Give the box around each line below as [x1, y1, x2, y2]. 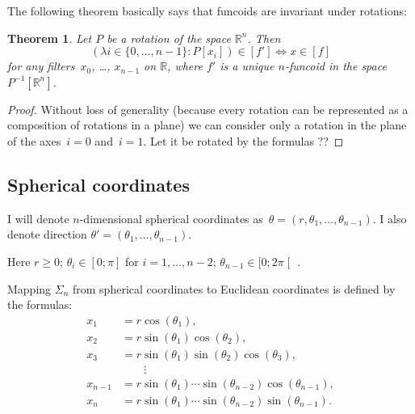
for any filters [7, 57, 75, 74]
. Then [247, 29, 281, 46]
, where [167, 57, 203, 74]
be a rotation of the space [107, 29, 231, 46]
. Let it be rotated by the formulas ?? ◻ [143, 132, 344, 149]
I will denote [7, 209, 69, 226]
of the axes [7, 132, 61, 149]
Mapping [7, 280, 52, 297]
